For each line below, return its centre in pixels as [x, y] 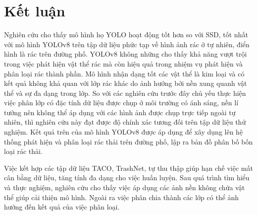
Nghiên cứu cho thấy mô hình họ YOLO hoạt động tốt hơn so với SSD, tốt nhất [126, 35]
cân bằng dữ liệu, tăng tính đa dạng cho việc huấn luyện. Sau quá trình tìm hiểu [127, 178]
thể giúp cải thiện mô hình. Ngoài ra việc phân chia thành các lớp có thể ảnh [122, 197]
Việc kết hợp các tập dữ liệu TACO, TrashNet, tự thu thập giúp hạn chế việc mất [128, 168]
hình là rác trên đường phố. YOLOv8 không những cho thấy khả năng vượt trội [126, 54]
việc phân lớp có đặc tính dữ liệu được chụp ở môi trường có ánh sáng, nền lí [121, 103]
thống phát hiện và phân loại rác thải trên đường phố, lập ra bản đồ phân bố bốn [128, 141]
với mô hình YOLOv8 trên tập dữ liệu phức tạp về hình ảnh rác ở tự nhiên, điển [127, 44]
